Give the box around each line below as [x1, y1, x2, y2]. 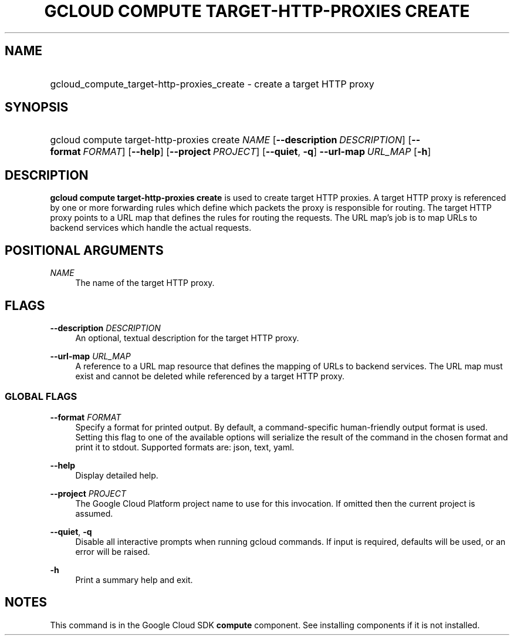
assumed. [75, 508, 113, 518]
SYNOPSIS [5, 100, 69, 115]
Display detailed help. [75, 470, 158, 480]
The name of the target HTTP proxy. [75, 278, 215, 288]
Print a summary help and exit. [75, 574, 193, 585]
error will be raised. [75, 546, 150, 557]
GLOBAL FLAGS [5, 390, 77, 403]
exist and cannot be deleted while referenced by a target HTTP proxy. [75, 370, 344, 381]
